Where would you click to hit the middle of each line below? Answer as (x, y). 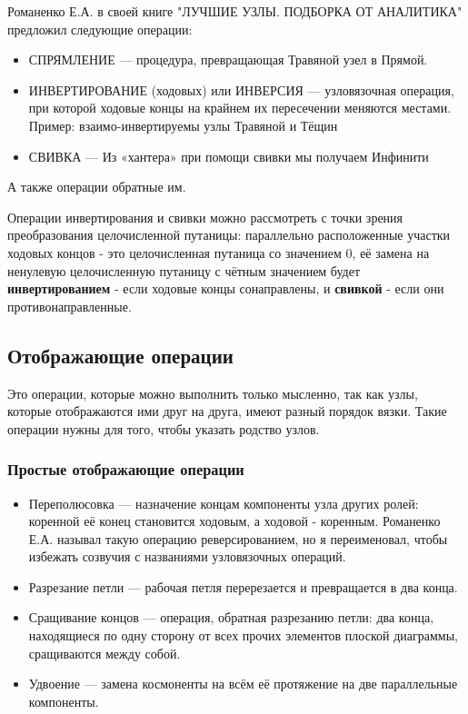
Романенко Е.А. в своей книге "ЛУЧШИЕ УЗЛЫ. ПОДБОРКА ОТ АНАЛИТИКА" (235, 11)
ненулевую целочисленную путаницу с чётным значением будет (184, 270)
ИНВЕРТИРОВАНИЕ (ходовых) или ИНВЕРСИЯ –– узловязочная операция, (241, 89)
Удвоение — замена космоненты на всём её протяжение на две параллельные (243, 684)
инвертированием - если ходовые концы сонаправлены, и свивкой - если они (226, 288)
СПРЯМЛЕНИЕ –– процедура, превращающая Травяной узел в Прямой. (228, 59)
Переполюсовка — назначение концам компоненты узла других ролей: (224, 503)
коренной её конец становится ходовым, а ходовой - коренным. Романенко (234, 521)
